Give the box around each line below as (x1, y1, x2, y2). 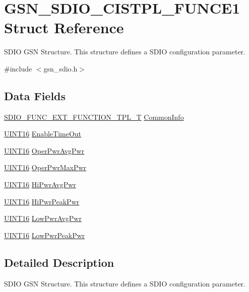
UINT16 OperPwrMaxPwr (4, 162, 87, 173)
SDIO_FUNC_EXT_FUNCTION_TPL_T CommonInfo (4, 111, 184, 122)
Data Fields (4, 88, 66, 103)
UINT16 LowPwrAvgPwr (4, 213, 82, 224)
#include (4, 63, 32, 74)
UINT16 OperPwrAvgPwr (4, 145, 85, 156)
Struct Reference (4, 17, 124, 38)
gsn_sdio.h (43, 63, 78, 74)
